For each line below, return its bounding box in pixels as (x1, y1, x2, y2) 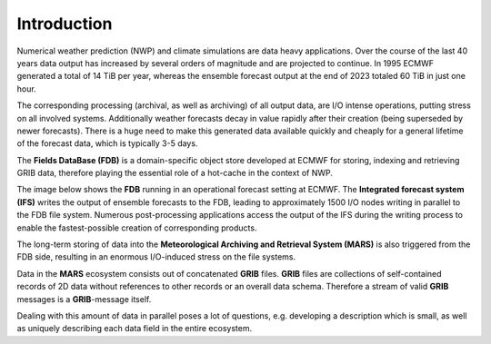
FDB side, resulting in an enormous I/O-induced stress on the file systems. (16, 251, 296, 262)
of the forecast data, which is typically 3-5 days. (16, 138, 198, 149)
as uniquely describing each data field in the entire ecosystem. (16, 323, 253, 334)
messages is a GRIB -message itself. (16, 293, 152, 304)
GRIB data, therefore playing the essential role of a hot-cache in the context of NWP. (16, 168, 334, 179)
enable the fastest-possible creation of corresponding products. (16, 222, 257, 233)
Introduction (16, 14, 113, 34)
